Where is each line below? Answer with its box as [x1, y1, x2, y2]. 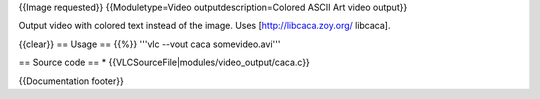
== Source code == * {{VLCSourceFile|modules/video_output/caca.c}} [18, 56, 310, 69]
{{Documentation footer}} [18, 75, 124, 87]
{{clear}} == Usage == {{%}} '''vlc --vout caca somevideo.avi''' [18, 38, 281, 50]
